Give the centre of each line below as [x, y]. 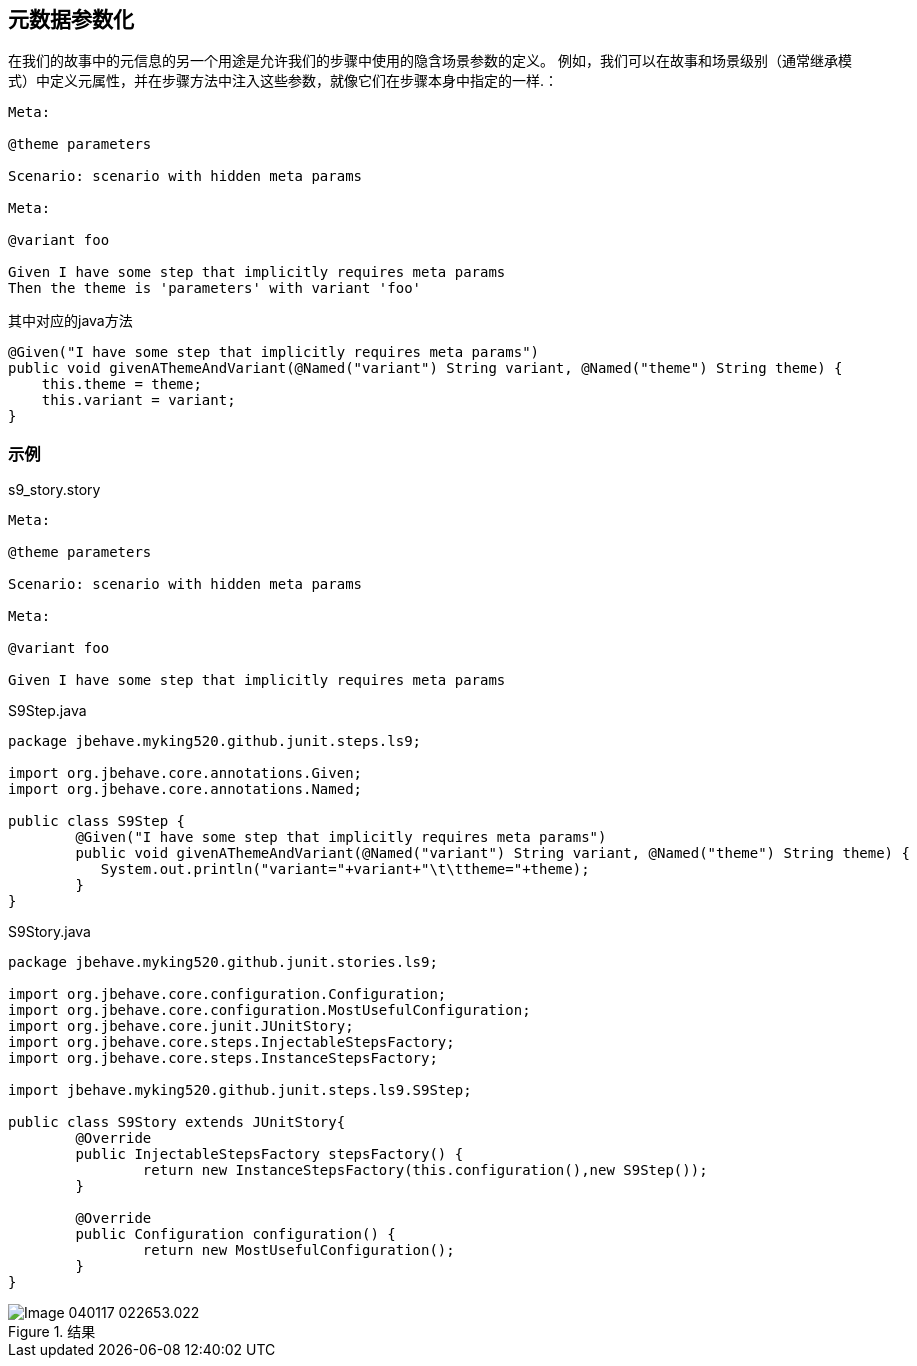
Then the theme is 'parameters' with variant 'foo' [215, 288]
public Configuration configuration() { [235, 1234]
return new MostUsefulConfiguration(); [298, 1250]
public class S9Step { [97, 821]
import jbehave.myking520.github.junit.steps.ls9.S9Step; [240, 1090]
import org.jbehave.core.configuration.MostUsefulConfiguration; [269, 1010]
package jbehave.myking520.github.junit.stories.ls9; [223, 962]
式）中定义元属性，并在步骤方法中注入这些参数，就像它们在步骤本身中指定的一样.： [283, 81]
